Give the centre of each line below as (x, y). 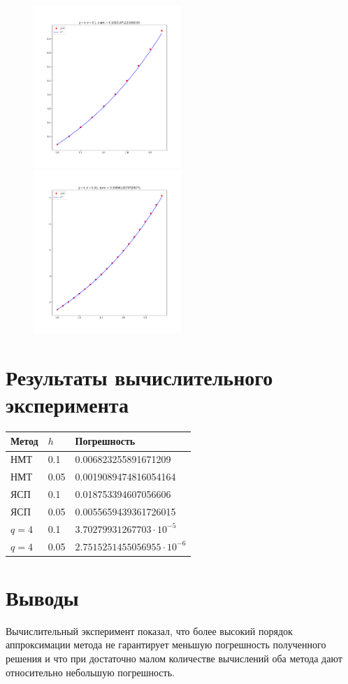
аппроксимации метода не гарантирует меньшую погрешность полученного (166, 644)
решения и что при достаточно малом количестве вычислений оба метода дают (174, 658)
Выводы (42, 597)
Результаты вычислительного (139, 377)
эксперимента (67, 405)
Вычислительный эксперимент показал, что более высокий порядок (149, 630)
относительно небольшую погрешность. (90, 672)
